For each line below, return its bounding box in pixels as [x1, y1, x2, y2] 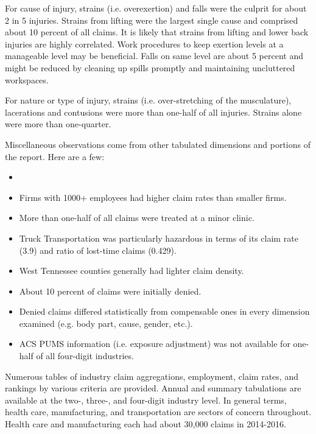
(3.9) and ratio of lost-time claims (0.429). [19, 243, 177, 256]
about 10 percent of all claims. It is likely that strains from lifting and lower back [5, 26, 309, 38]
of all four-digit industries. [36, 349, 134, 362]
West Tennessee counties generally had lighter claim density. [19, 264, 244, 277]
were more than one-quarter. [5, 117, 111, 130]
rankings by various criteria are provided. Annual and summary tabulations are [5, 382, 301, 394]
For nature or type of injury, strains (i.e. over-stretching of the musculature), [5, 94, 292, 107]
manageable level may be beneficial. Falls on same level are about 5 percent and [5, 49, 303, 62]
